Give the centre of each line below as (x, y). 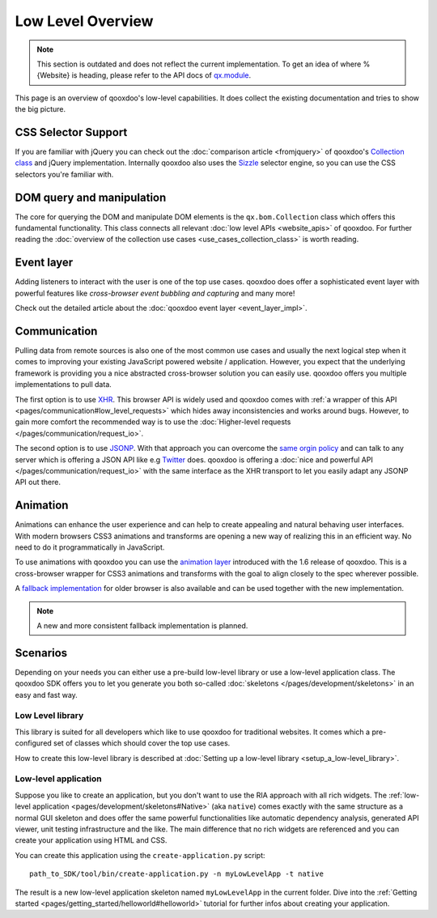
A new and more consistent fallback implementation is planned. (142, 626)
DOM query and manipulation (91, 197)
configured (33, 743)
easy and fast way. (47, 695)
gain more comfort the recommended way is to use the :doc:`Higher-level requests (153, 422)
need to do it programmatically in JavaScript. (90, 547)
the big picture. (40, 109)
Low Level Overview (84, 21)
